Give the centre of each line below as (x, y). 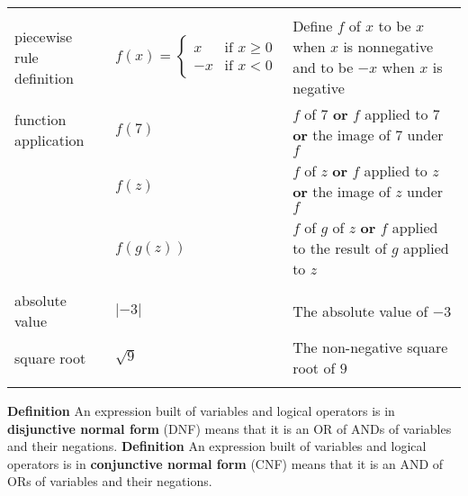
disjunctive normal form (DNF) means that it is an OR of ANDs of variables (229, 428)
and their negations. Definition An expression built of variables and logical (217, 446)
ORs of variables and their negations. (110, 481)
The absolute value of (360, 311)
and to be (323, 67)
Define (313, 26)
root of (314, 368)
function (40, 119)
